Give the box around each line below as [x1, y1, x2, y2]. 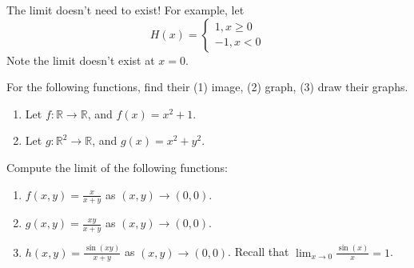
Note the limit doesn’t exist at [6, 51, 155, 68]
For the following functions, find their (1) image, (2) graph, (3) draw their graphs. [6, 78, 408, 95]
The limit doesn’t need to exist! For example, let [6, 2, 245, 18]
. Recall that [228, 243, 289, 260]
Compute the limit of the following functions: [6, 158, 228, 175]
